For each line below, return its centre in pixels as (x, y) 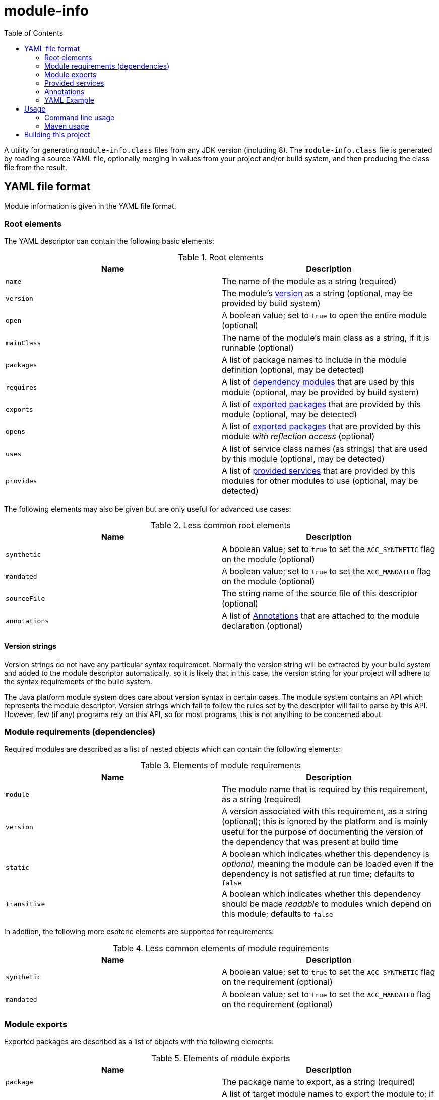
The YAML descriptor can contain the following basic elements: (109, 241)
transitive (25, 904)
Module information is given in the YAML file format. (90, 206)
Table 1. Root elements (221, 258)
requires (21, 387)
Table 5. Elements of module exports (221, 1058)
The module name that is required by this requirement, (325, 789)
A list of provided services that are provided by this (319, 471)
